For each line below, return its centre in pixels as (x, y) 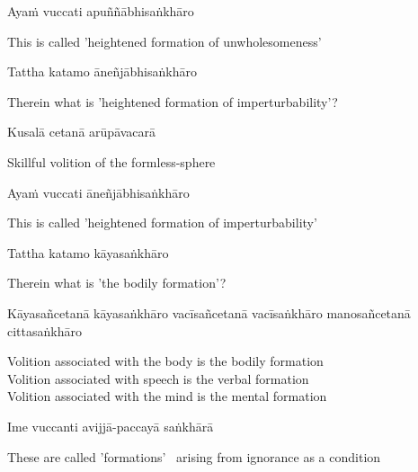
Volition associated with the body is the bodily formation (165, 361)
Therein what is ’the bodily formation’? (117, 283)
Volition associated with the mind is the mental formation (167, 396)
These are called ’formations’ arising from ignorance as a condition (194, 456)
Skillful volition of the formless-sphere (111, 161)
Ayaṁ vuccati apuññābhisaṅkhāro (101, 11)
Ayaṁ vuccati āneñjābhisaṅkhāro (98, 192)
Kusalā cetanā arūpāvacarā (82, 132)
